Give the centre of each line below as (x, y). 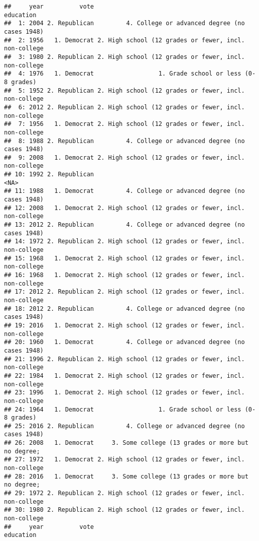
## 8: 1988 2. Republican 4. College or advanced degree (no (124, 141)
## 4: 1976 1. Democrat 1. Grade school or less (123, 74)
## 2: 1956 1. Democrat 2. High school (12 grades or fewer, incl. (124, 40)
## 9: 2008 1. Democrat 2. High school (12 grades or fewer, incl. (124, 157)
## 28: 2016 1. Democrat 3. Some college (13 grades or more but (126, 476)
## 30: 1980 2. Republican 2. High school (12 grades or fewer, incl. (124, 510)
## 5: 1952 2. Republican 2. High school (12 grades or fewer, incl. (124, 90)
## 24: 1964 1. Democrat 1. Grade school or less (123, 409)
